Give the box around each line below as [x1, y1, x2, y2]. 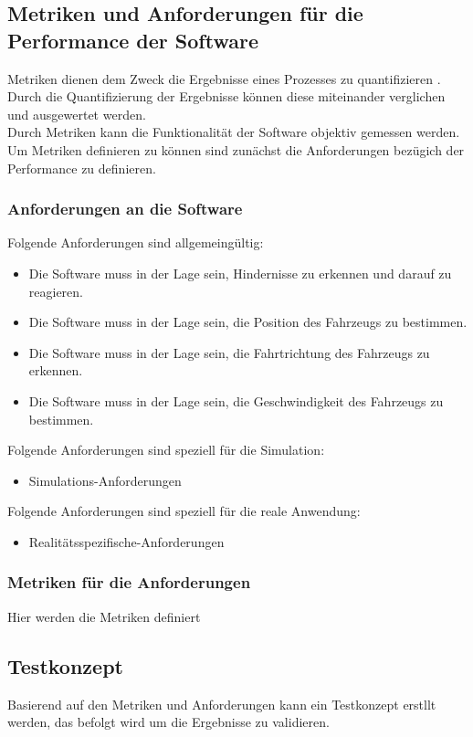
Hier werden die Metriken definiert [7, 606, 201, 626]
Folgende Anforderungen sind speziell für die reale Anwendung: [7, 501, 361, 521]
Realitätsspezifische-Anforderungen [28, 532, 225, 551]
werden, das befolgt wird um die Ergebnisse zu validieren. [7, 712, 330, 732]
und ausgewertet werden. [7, 104, 146, 123]
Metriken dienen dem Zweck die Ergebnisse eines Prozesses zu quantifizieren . [7, 68, 441, 88]
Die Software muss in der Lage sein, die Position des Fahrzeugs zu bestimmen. [28, 312, 468, 332]
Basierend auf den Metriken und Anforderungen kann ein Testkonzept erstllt [7, 694, 436, 713]
